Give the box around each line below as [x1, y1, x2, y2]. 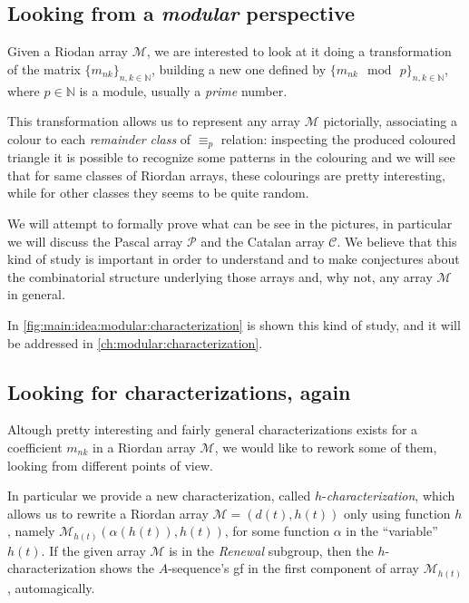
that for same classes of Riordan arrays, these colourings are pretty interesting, [7, 165, 445, 184]
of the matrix [7, 59, 81, 78]
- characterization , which [322, 486, 455, 505]
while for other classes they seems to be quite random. [7, 183, 309, 202]
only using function [344, 503, 451, 522]
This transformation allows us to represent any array [7, 112, 301, 131]
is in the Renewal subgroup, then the [169, 540, 374, 559]
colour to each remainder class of [7, 129, 191, 148]
